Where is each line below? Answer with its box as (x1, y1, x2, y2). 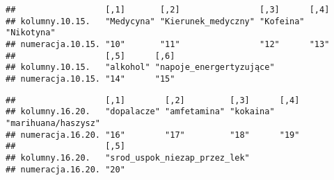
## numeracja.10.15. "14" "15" (6, 73, 175, 84)
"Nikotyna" (6, 28, 56, 38)
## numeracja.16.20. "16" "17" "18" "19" (6, 129, 300, 140)
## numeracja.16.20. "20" (6, 164, 125, 174)
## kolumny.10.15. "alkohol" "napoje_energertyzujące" (6, 62, 275, 73)
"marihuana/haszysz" (6, 118, 101, 128)
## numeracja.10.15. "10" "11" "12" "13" (6, 39, 330, 49)
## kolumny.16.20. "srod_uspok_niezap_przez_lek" (6, 152, 250, 163)
